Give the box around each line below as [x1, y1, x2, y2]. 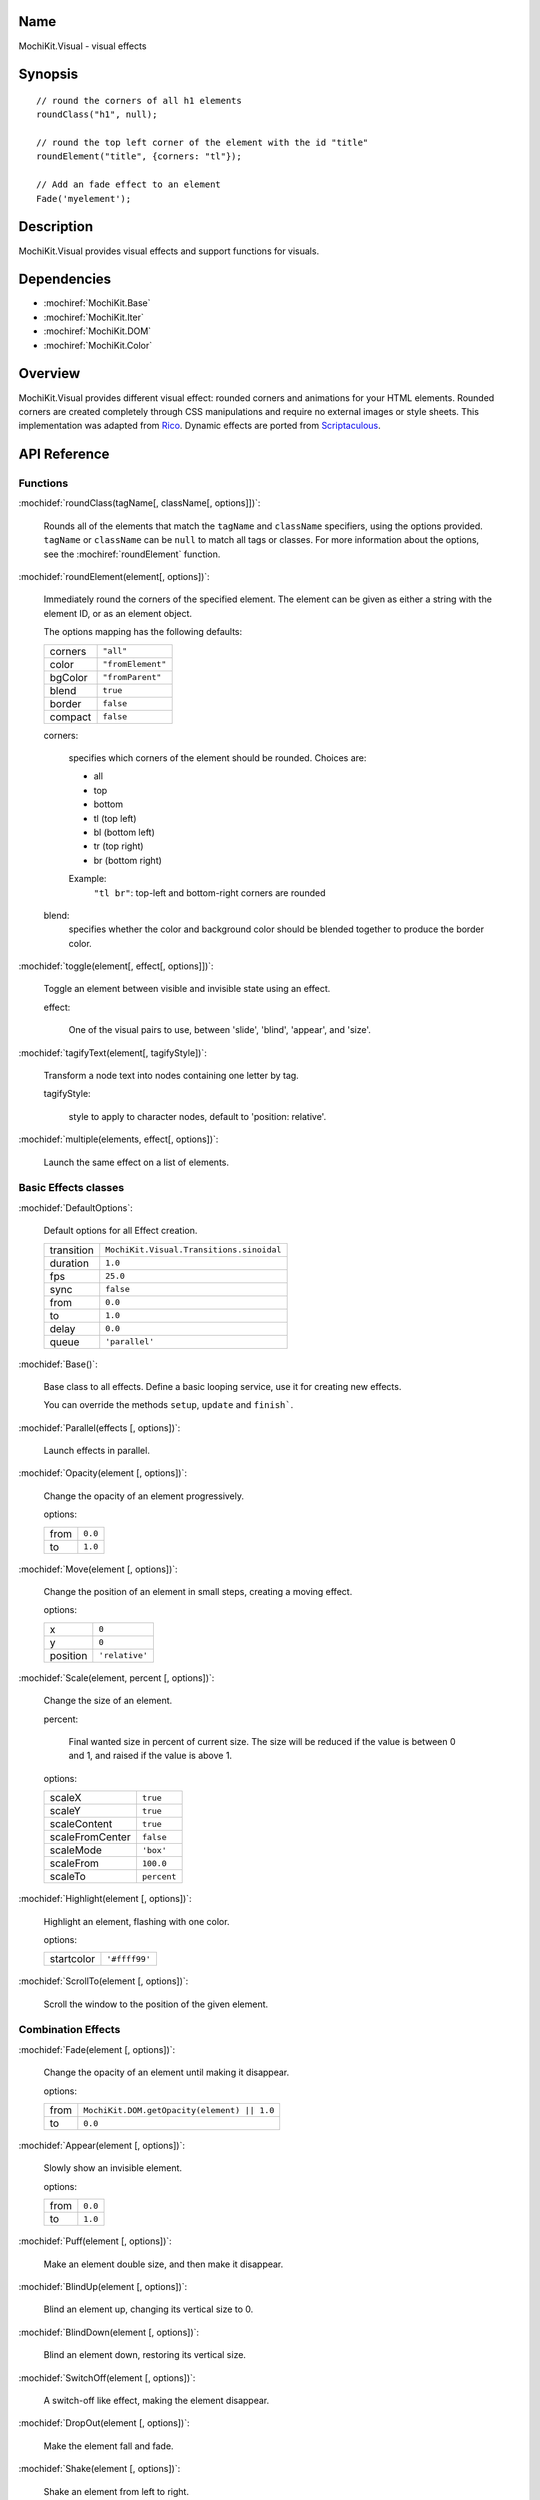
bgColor [49, 670, 89, 684]
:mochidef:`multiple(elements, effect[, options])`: [18, 1133, 219, 1145]
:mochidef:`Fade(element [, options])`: [18, 2043, 176, 2055]
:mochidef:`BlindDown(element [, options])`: [18, 2326, 200, 2338]
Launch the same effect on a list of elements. [43, 1156, 230, 1168]
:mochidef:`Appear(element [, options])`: [18, 2140, 185, 2152]
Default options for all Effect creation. [43, 1225, 198, 1237]
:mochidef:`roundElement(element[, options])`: [18, 571, 210, 583]
